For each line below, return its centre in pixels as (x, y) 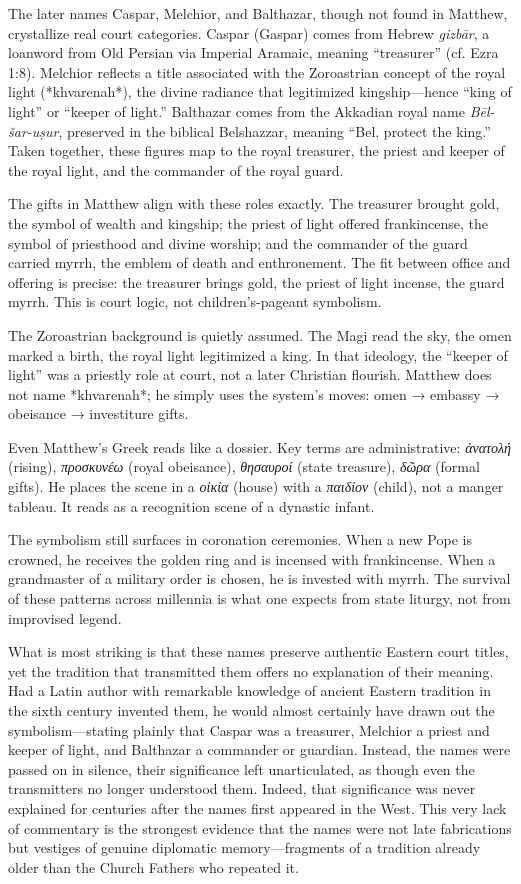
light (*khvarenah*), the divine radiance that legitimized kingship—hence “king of (260, 91)
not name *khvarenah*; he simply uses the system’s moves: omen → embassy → (254, 393)
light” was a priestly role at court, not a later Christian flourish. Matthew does (250, 374)
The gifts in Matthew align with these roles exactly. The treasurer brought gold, (254, 203)
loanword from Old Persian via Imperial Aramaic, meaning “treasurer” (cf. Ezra (253, 52)
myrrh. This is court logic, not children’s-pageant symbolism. (195, 301)
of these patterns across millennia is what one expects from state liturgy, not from (259, 598)
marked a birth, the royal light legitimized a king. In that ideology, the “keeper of (258, 354)
